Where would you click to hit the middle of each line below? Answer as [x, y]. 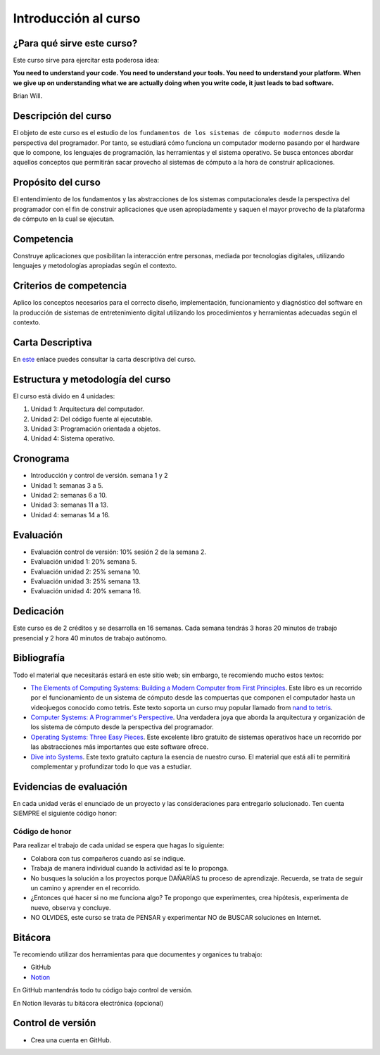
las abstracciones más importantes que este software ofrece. [120, 747]
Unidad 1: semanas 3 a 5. [67, 485]
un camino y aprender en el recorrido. [85, 888]
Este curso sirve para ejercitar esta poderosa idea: [86, 61]
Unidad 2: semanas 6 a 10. [69, 495]
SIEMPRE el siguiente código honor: [65, 814]
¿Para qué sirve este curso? [75, 43]
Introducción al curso [77, 18]
